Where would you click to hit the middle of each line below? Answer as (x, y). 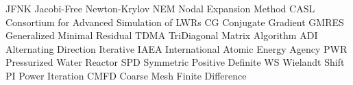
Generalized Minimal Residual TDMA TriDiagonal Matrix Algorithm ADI (162, 35)
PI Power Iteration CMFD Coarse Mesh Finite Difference (126, 75)
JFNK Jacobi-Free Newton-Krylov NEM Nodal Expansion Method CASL (160, 8)
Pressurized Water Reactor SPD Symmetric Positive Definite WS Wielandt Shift (175, 62)
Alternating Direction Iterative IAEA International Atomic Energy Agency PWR (176, 48)
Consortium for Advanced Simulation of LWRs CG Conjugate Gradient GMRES (175, 22)
